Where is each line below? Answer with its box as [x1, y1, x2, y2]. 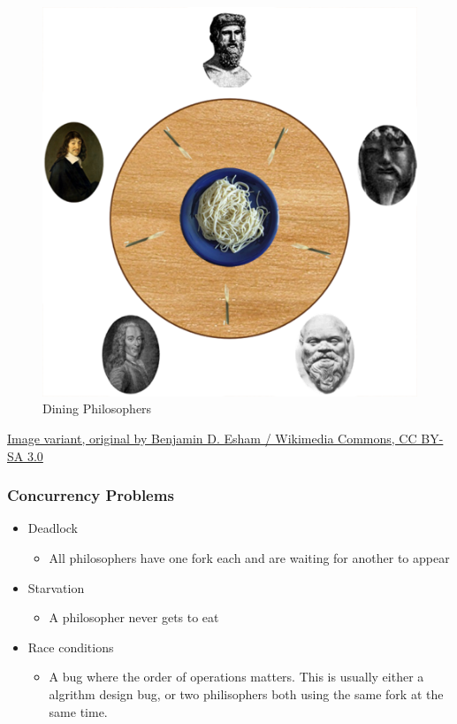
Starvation [27, 578, 85, 597]
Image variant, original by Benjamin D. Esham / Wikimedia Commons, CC [7, 429, 417, 448]
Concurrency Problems [7, 484, 174, 506]
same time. [49, 702, 108, 720]
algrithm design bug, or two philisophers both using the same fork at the [49, 684, 444, 703]
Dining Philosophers [42, 399, 152, 418]
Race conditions [27, 637, 114, 656]
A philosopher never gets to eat [49, 608, 219, 627]
